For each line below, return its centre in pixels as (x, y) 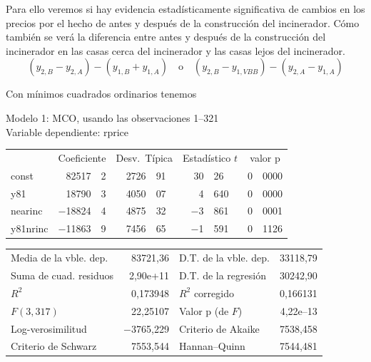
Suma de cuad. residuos (62, 275)
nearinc (27, 211)
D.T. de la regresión (222, 275)
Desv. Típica (144, 157)
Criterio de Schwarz (54, 346)
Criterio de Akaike (219, 328)
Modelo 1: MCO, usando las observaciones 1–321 (112, 117)
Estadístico (207, 157)
